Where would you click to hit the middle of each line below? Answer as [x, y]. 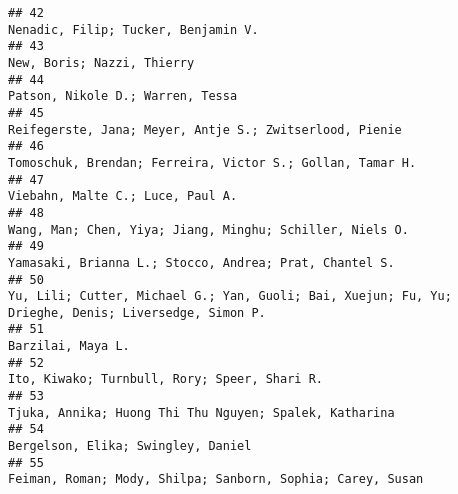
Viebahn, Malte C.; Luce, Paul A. [123, 196]
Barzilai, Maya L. [69, 346]
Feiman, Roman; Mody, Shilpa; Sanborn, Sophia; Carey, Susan [216, 479]
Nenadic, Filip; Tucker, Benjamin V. [133, 29]
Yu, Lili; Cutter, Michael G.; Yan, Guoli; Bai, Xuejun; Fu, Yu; [230, 296]
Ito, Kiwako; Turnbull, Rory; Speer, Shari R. [165, 379]
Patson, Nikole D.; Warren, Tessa [123, 96]
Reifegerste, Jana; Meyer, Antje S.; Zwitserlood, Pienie [205, 129]
